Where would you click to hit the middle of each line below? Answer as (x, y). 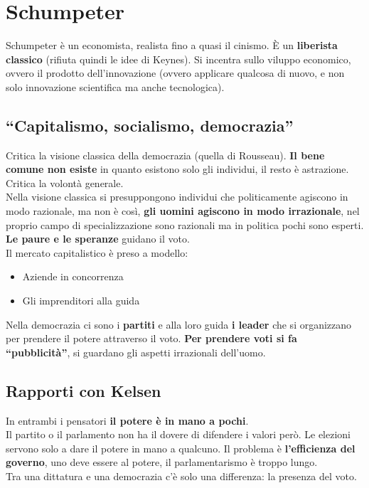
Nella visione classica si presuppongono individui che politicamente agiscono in (177, 197)
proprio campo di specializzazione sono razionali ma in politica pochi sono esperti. (185, 224)
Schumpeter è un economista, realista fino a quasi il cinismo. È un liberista (172, 45)
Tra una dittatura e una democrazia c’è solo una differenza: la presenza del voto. (181, 476)
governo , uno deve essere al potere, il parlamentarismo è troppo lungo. (162, 462)
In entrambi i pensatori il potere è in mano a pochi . (127, 420)
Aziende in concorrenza (73, 276)
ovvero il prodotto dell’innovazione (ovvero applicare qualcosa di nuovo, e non (175, 73)
